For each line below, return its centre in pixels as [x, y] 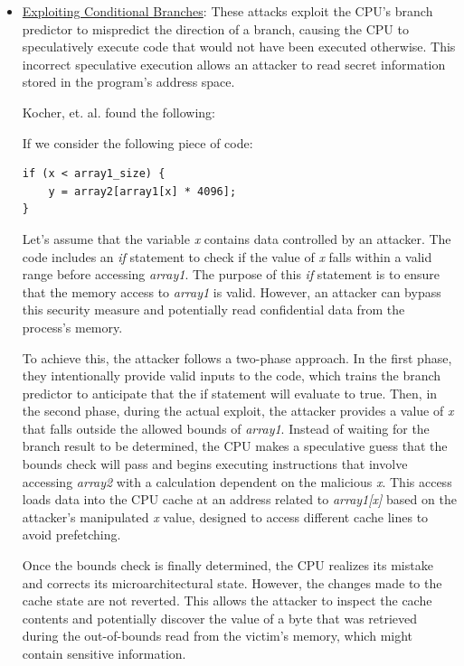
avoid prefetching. [71, 535]
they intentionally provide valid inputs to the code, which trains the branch [232, 375]
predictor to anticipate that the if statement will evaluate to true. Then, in [230, 393]
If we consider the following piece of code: [137, 142]
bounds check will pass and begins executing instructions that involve [215, 464]
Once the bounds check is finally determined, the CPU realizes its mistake [227, 565]
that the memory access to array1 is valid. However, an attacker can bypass [232, 291]
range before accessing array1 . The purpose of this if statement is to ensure [231, 274]
